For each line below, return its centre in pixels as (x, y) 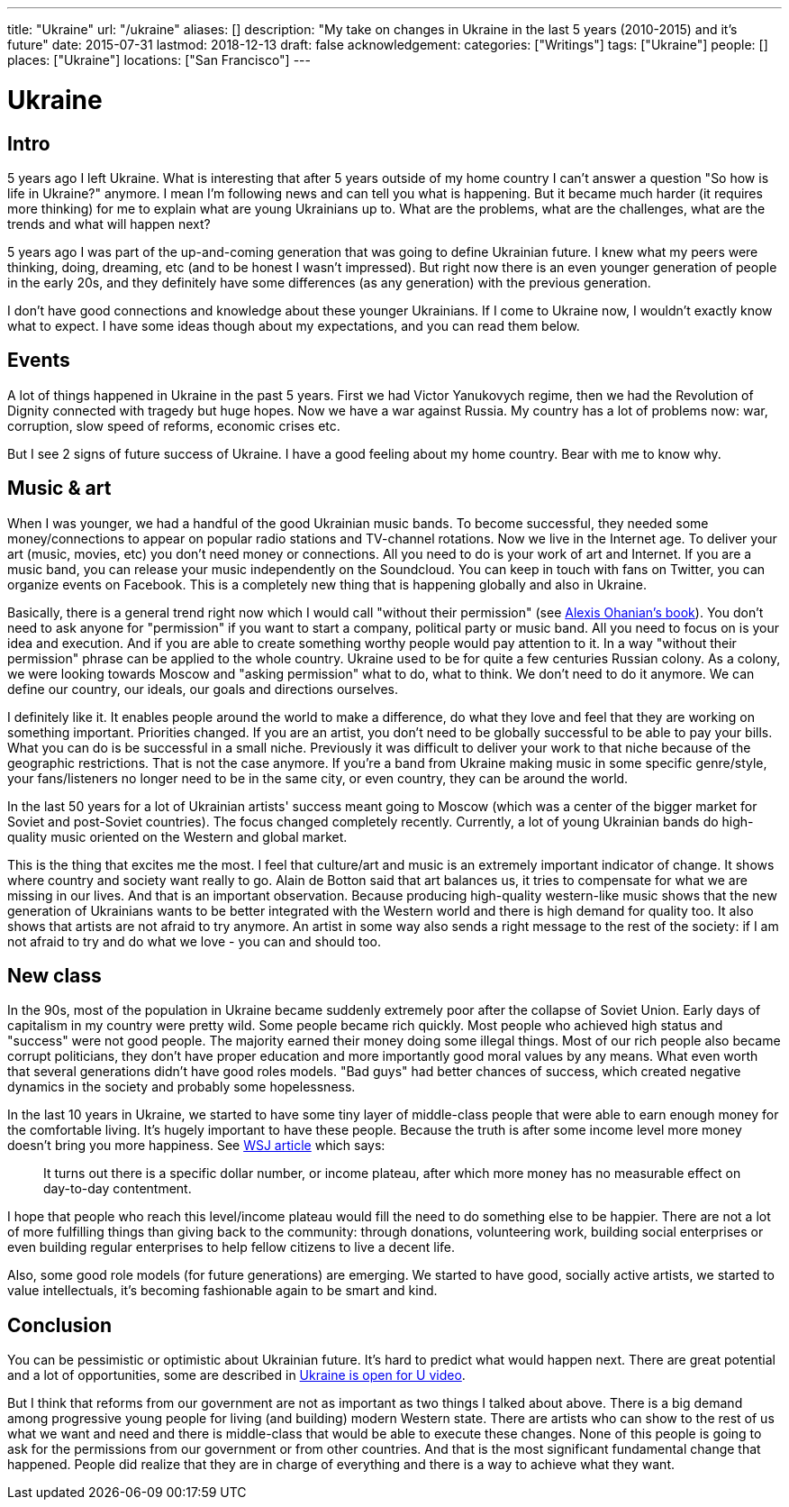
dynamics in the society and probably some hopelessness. (181, 1087)
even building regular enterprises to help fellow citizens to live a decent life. (231, 1247)
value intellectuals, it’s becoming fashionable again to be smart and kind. (222, 1291)
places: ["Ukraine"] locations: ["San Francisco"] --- (159, 60)
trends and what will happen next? (109, 224)
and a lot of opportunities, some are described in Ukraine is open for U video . (236, 1375)
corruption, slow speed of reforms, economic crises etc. (174, 425)
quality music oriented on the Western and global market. (177, 836)
